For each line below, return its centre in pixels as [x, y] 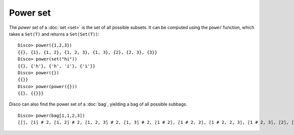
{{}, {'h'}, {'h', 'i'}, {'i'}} [57, 66]
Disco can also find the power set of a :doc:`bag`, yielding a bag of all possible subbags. [98, 104]
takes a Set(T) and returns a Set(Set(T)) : [54, 34]
